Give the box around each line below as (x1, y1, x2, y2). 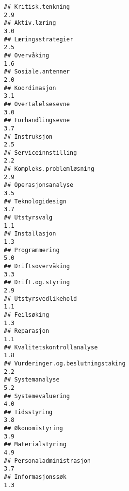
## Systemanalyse (4, 376, 60, 383)
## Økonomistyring (4, 425, 63, 432)
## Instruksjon (4, 133, 53, 140)
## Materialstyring (4, 441, 66, 448)
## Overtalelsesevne (4, 100, 70, 108)
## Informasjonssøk (4, 473, 66, 481)
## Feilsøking (4, 311, 49, 318)
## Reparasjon (4, 327, 49, 335)
